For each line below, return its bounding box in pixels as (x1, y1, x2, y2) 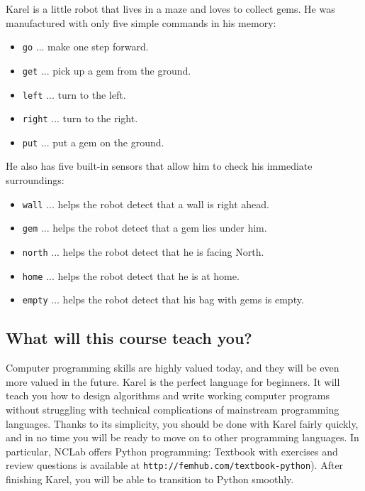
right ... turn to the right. (22, 111, 138, 126)
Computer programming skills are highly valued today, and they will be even (6, 360, 339, 375)
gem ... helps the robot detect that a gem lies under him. (22, 220, 267, 235)
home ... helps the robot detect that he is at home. (22, 268, 240, 283)
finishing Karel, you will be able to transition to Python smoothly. (6, 471, 294, 486)
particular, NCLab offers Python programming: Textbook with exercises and (6, 443, 338, 458)
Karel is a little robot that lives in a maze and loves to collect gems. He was (6, 1, 335, 16)
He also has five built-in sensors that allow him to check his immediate (6, 158, 313, 173)
